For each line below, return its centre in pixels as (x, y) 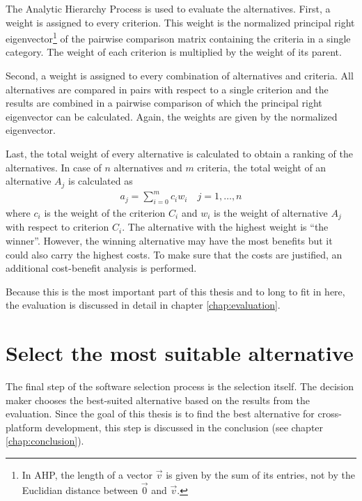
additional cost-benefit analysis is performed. (101, 268)
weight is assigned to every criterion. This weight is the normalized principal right (180, 22)
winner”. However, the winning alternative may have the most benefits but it (169, 241)
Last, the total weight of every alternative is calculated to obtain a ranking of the (180, 153)
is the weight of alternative (270, 212)
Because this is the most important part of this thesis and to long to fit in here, (175, 291)
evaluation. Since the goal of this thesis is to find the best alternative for (160, 414)
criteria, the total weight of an (262, 167)
